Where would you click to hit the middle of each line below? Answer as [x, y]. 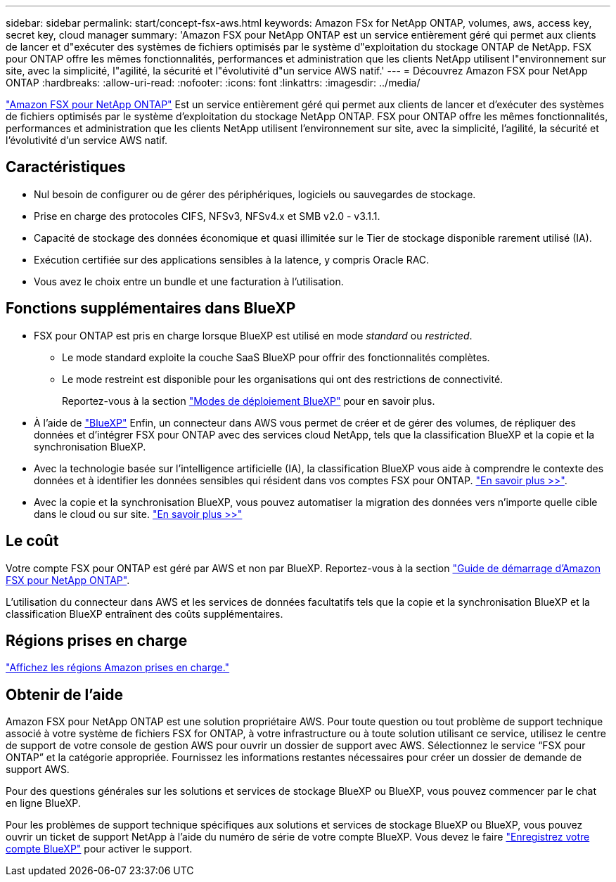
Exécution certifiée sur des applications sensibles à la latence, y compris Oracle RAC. [232, 259]
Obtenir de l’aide [65, 694]
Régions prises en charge [97, 640]
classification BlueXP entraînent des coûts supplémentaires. [145, 614]
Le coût [32, 541]
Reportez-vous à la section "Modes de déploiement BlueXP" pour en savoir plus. [249, 401]
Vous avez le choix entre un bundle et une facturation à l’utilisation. [189, 281]
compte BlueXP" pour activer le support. [99, 849]
